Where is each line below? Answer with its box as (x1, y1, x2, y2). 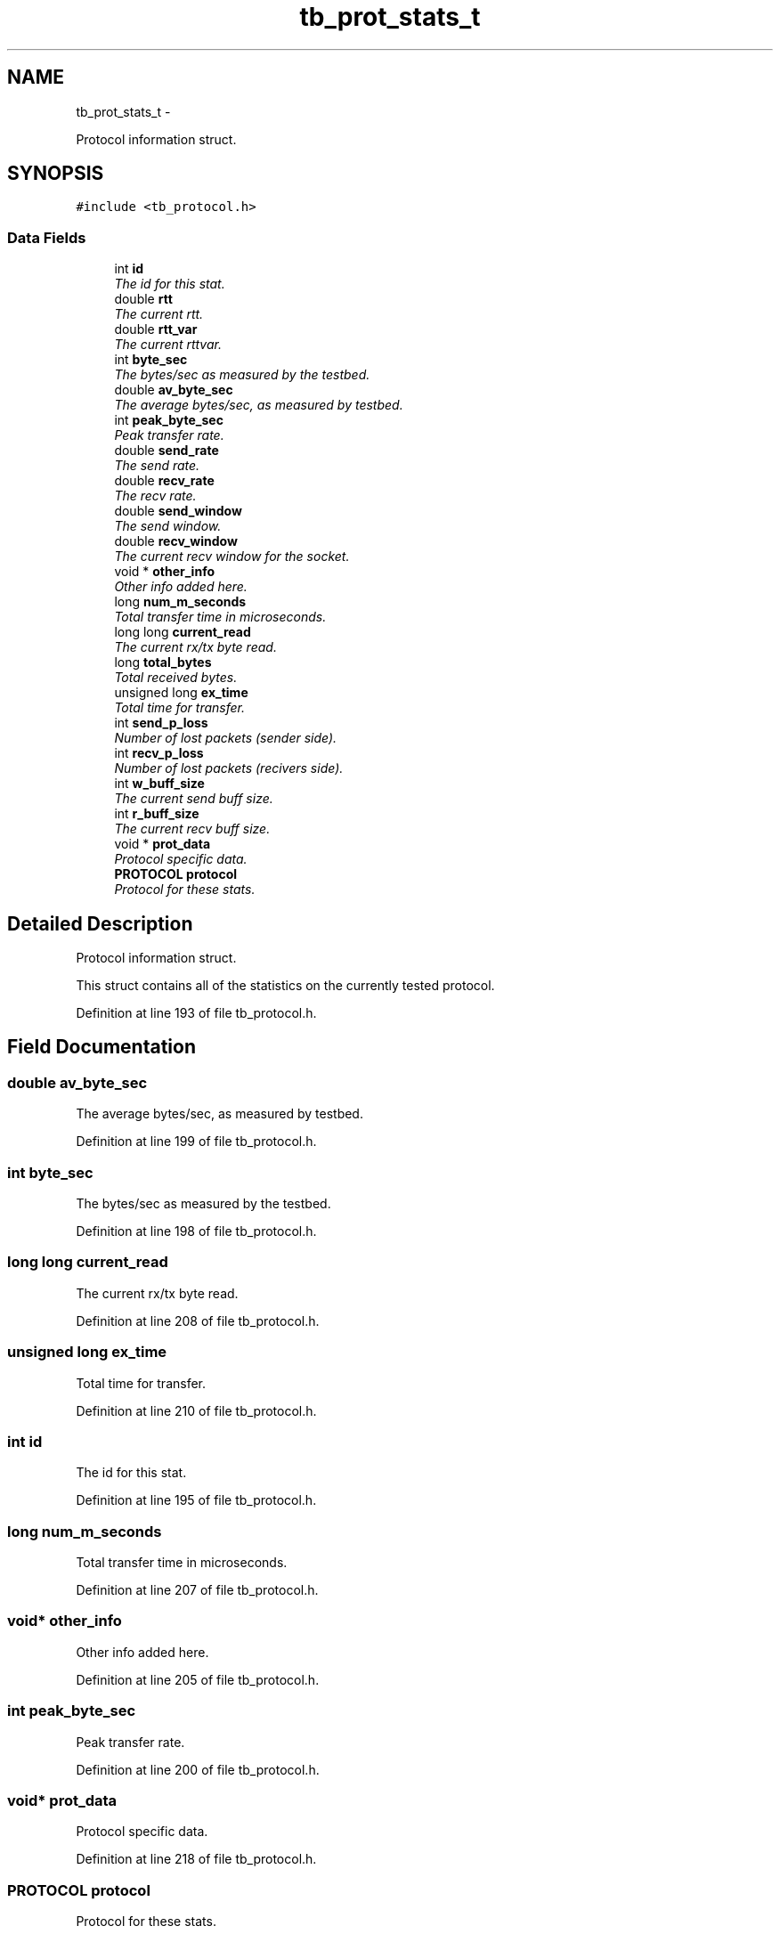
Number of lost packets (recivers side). (114, 760, 344, 776)
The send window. (114, 518, 222, 534)
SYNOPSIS (7, 162, 104, 185)
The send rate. (114, 458, 200, 474)
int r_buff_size (114, 806, 199, 822)
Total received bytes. (114, 670, 238, 686)
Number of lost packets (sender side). (114, 730, 337, 746)
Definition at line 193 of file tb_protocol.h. (76, 1005, 317, 1021)
